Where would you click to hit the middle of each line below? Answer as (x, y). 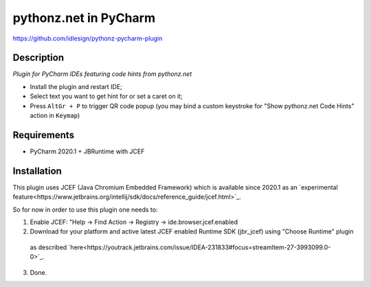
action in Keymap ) (55, 116)
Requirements (44, 135)
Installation (37, 171)
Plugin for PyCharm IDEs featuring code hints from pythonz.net (102, 74)
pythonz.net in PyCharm (84, 18)
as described (48, 247)
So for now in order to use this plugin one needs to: (85, 210)
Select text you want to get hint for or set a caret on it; (106, 97)
